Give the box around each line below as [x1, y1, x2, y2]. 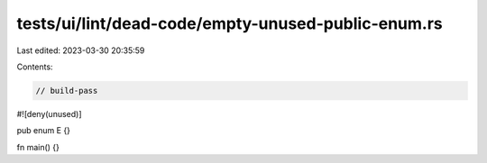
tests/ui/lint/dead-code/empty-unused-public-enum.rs [16, 14, 444, 33]
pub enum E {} [16, 125, 71, 136]
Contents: [16, 61, 53, 72]
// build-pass [35, 86, 98, 95]
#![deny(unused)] [16, 108, 82, 119]
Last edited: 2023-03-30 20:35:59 [16, 45, 145, 56]
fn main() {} [16, 141, 60, 152]
